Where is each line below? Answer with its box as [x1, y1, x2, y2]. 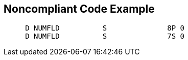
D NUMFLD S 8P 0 [25, 24, 185, 33]
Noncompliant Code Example [4, 3, 155, 15]
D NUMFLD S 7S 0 [25, 32, 185, 41]
